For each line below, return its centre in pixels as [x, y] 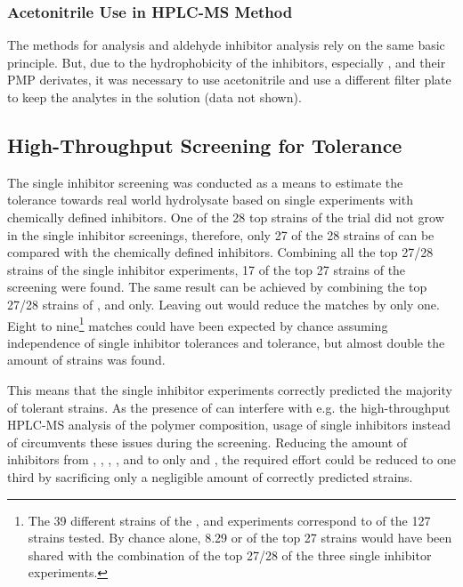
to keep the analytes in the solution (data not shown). [154, 97]
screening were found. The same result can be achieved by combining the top [217, 287]
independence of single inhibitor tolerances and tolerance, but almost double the [226, 342]
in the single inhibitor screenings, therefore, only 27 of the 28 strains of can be [221, 234]
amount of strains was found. [86, 360]
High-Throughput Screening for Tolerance [205, 145]
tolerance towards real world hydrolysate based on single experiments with [210, 200]
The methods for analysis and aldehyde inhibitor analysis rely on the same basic [226, 45]
